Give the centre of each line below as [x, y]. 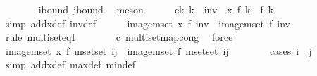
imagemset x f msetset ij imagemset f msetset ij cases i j [158, 50]
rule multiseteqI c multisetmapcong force [119, 37]
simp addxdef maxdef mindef [70, 64]
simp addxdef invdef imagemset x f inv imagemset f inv [148, 23]
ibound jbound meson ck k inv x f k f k [156, 9]
